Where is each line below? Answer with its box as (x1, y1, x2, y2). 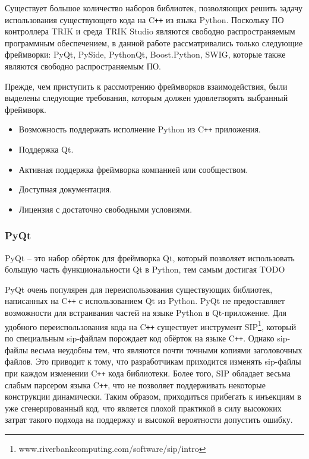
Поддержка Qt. (18, 143, 74, 156)
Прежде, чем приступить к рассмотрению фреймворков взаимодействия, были (5, 80, 288, 92)
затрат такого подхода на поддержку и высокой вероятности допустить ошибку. (5, 413, 293, 426)
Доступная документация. (18, 183, 112, 195)
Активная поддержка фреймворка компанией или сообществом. (18, 163, 248, 175)
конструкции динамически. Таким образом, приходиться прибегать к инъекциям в (5, 390, 301, 403)
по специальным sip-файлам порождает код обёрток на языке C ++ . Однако (5, 332, 275, 344)
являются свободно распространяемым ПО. (5, 60, 161, 72)
